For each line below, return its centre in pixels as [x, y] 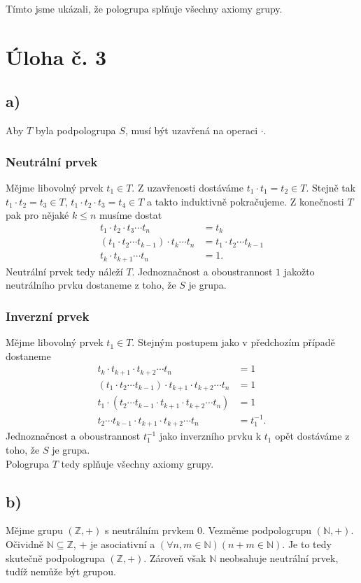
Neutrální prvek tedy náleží [64, 271]
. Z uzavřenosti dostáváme [187, 187]
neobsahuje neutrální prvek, [279, 557]
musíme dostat [130, 215]
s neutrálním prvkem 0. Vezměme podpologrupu [208, 530]
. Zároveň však [175, 557]
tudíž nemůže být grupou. [61, 571]
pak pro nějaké [37, 215]
